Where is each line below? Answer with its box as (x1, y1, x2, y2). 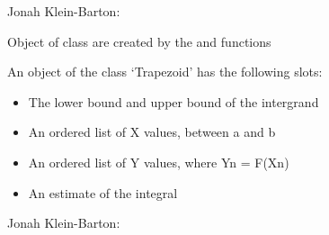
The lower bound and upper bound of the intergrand (28, 92, 319, 111)
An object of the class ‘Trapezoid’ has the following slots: (7, 62, 323, 81)
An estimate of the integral (28, 183, 178, 202)
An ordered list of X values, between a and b (28, 122, 276, 141)
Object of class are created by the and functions (7, 32, 271, 50)
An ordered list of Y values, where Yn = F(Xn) (28, 152, 289, 171)
